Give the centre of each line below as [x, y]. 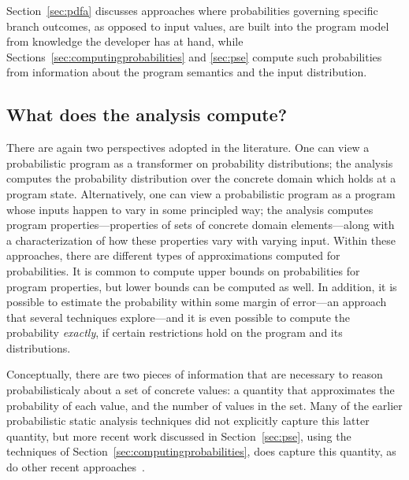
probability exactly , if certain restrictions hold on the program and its [175, 332]
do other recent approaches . [76, 467]
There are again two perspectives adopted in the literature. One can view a [188, 148]
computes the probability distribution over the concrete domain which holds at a [201, 178]
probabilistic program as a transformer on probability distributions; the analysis [200, 162]
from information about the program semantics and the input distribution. [187, 72]
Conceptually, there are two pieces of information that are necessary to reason [195, 374]
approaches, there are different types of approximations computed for [173, 255]
